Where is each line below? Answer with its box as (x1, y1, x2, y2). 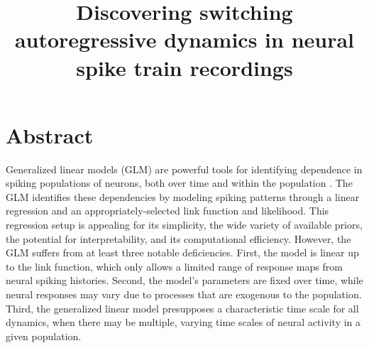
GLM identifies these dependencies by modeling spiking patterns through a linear (6, 189, 360, 204)
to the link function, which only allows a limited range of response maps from (6, 259, 343, 273)
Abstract (6, 120, 94, 149)
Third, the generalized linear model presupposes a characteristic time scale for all (6, 300, 359, 315)
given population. (6, 328, 82, 343)
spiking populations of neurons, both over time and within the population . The (6, 175, 353, 190)
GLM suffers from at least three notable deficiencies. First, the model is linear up (6, 245, 359, 260)
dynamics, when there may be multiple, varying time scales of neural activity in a (6, 315, 361, 330)
